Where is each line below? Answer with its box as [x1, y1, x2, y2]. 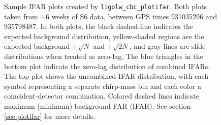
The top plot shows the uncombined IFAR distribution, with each [4, 71, 209, 81]
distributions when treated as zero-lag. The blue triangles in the [4, 51, 203, 61]
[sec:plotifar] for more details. [4, 110, 96, 121]
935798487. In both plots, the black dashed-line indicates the [4, 21, 194, 32]
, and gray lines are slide [129, 41, 206, 51]
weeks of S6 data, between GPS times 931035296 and [51, 11, 217, 21]
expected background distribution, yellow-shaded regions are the [4, 30, 204, 41]
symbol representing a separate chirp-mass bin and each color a [4, 80, 201, 91]
